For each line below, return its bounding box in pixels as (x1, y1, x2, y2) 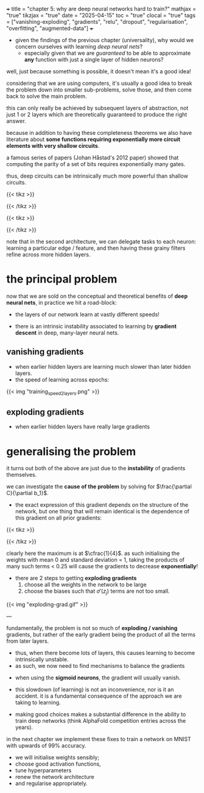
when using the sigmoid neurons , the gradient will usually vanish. (15, 674, 181, 681)
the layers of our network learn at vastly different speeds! (15, 311, 160, 318)
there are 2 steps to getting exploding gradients (15, 574, 137, 582)
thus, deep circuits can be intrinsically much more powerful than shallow (6, 172, 189, 179)
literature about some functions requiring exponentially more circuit (6, 136, 181, 143)
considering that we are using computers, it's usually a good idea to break (6, 79, 192, 87)
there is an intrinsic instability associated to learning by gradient (15, 322, 177, 330)
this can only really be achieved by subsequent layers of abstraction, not (6, 104, 189, 112)
